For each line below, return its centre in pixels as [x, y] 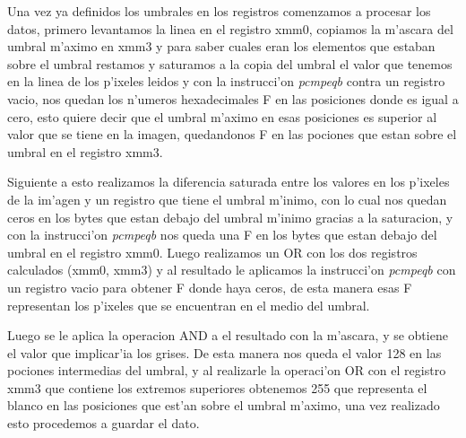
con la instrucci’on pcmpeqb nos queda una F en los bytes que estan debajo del [222, 235]
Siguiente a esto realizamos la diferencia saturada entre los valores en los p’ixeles [229, 182]
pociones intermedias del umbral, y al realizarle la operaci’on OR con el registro [227, 370]
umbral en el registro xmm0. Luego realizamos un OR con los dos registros [212, 252]
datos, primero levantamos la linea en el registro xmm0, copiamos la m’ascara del [230, 28]
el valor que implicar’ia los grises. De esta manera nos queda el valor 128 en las [224, 352]
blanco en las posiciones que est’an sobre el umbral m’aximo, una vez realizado [224, 405]
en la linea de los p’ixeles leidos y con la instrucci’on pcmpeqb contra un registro [226, 81]
